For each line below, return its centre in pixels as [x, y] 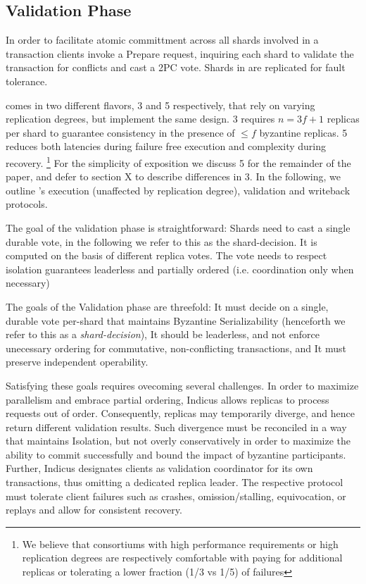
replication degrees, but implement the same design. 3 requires [140, 119]
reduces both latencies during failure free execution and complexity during [166, 146]
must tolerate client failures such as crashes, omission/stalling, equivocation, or [176, 496]
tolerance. [27, 81]
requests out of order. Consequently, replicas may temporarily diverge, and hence [181, 413]
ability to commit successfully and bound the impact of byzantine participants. [176, 454]
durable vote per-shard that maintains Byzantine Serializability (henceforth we [176, 320]
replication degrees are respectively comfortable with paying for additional [182, 558]
